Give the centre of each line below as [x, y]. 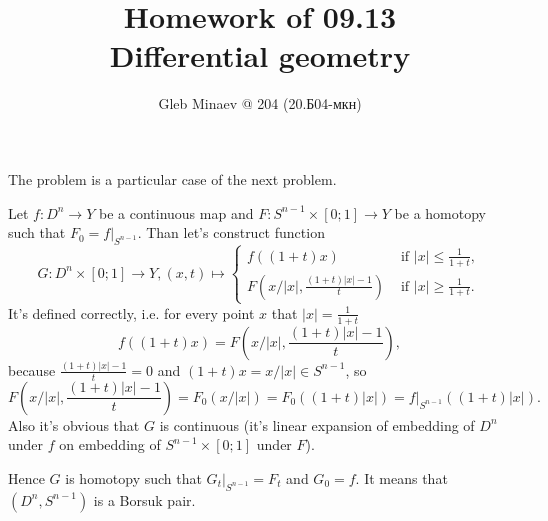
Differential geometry [260, 55]
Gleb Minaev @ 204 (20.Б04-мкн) [260, 103]
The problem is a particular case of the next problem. [172, 178]
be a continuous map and [176, 212]
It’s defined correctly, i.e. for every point [131, 312]
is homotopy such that [133, 477]
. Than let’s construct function [231, 232]
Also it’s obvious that [74, 424]
